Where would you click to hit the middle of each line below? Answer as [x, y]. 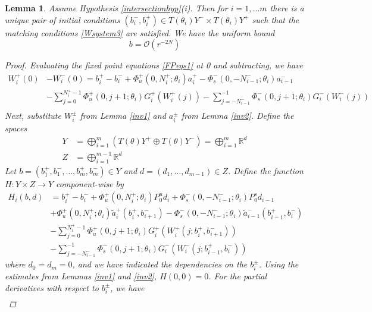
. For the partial [238, 276]
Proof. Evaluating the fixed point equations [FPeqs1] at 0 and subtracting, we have [154, 65]
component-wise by [90, 183]
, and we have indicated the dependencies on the [160, 264]
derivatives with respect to [52, 287]
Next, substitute [33, 116]
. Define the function [265, 170]
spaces [16, 127]
